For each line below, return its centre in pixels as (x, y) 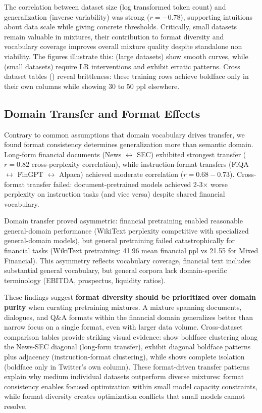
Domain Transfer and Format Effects (102, 113)
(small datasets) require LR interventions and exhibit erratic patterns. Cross (122, 66)
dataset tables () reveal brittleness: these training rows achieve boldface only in (126, 76)
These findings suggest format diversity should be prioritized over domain (130, 297)
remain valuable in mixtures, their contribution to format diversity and (114, 36)
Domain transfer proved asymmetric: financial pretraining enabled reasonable (123, 221)
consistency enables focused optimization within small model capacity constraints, (131, 386)
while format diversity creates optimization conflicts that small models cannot (125, 396)
